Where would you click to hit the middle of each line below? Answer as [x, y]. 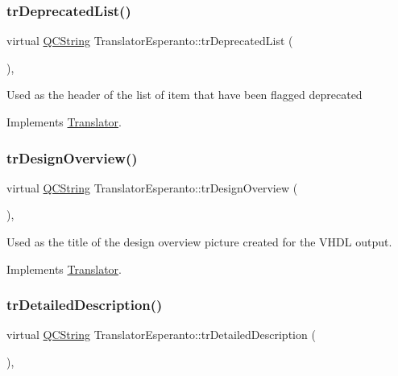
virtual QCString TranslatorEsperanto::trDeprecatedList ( [150, 41]
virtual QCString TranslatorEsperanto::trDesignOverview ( [152, 187]
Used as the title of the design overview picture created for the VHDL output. [199, 242]
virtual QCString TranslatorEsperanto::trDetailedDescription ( [161, 335]
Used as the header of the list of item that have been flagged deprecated [184, 95]
